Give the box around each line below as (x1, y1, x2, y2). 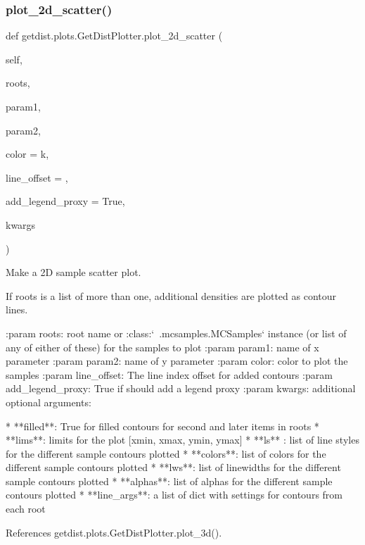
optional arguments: (6, 394, 91, 409)
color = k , (6, 146, 49, 161)
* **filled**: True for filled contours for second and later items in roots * (6, 418, 319, 433)
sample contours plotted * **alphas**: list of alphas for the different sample (6, 473, 333, 488)
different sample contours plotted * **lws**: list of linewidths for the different (6, 460, 341, 475)
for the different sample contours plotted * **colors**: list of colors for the (6, 446, 326, 461)
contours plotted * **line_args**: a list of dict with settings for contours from (6, 487, 342, 502)
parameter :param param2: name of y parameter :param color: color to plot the (6, 353, 348, 368)
